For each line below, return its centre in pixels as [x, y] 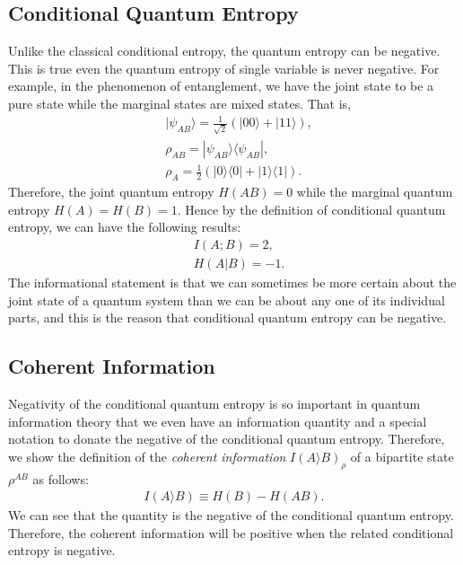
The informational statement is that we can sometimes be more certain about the [232, 282]
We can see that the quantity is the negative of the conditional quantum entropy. [231, 515]
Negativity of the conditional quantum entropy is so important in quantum [214, 404]
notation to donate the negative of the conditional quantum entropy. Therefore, [227, 439]
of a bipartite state [402, 456]
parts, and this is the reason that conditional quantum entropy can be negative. [227, 318]
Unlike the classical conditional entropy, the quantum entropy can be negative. [224, 51]
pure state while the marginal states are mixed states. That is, [180, 103]
